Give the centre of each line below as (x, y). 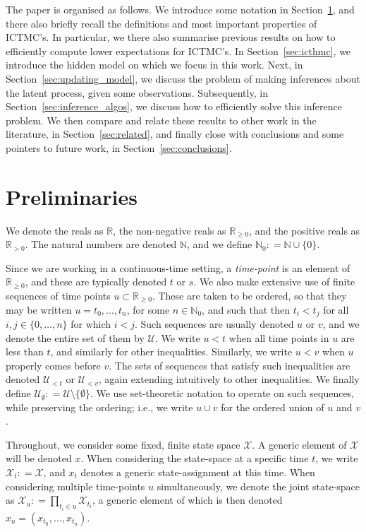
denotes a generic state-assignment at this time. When (198, 472)
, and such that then (246, 309)
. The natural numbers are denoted (101, 244)
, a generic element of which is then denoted (188, 500)
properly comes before (53, 365)
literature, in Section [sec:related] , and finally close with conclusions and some (175, 134)
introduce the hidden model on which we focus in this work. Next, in (154, 65)
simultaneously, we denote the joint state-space (258, 486)
